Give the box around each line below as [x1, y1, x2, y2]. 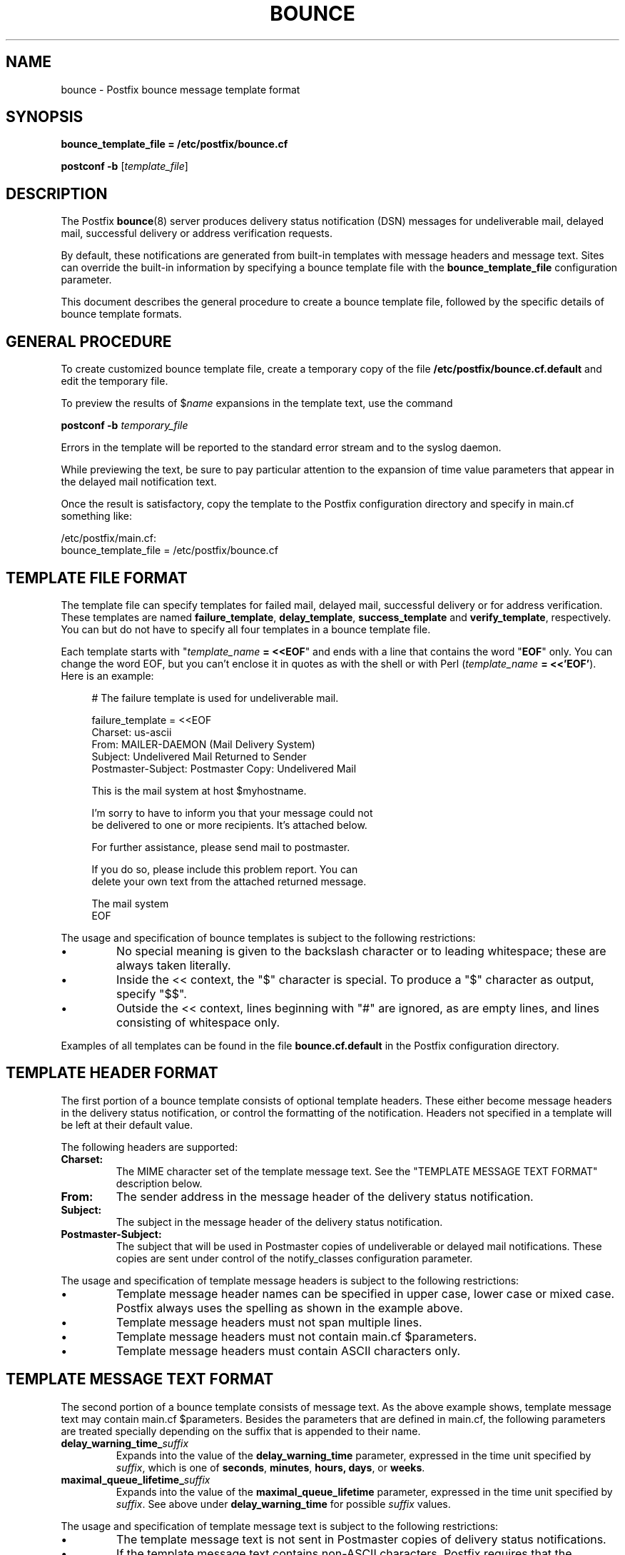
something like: [61, 510, 132, 523]
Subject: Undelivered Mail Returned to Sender [91, 750, 307, 763]
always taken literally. [116, 957, 231, 972]
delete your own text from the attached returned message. [91, 875, 367, 887]
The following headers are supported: [61, 1140, 238, 1153]
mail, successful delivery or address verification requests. [61, 227, 332, 240]
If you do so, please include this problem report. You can [91, 862, 358, 875]
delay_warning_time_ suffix [61, 1436, 189, 1449]
